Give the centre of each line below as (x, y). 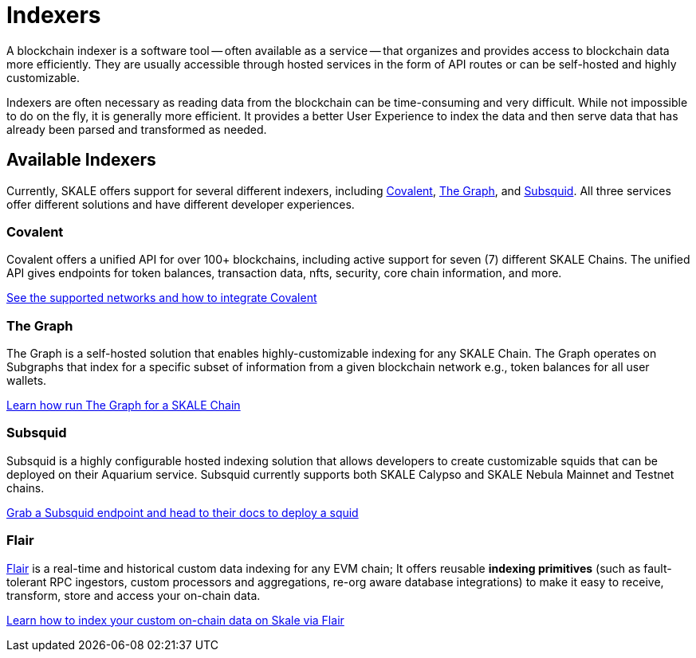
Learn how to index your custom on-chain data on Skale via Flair (175, 620)
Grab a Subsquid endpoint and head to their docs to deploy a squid (183, 512)
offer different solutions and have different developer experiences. (181, 204)
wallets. (27, 381)
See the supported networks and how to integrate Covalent (162, 298)
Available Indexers (81, 160)
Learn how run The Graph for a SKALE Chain (124, 405)
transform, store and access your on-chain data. (134, 595)
